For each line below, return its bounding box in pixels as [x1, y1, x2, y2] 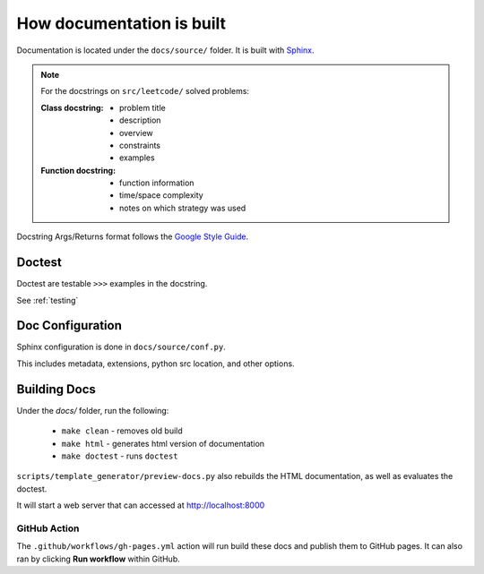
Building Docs [16, 381, 96, 397]
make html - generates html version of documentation [61, 438, 264, 449]
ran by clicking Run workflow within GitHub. [16, 553, 180, 564]
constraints [119, 140, 161, 150]
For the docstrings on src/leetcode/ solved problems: [40, 86, 250, 97]
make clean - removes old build [61, 425, 183, 436]
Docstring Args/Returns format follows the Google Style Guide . [16, 231, 249, 242]
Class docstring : [40, 102, 104, 113]
